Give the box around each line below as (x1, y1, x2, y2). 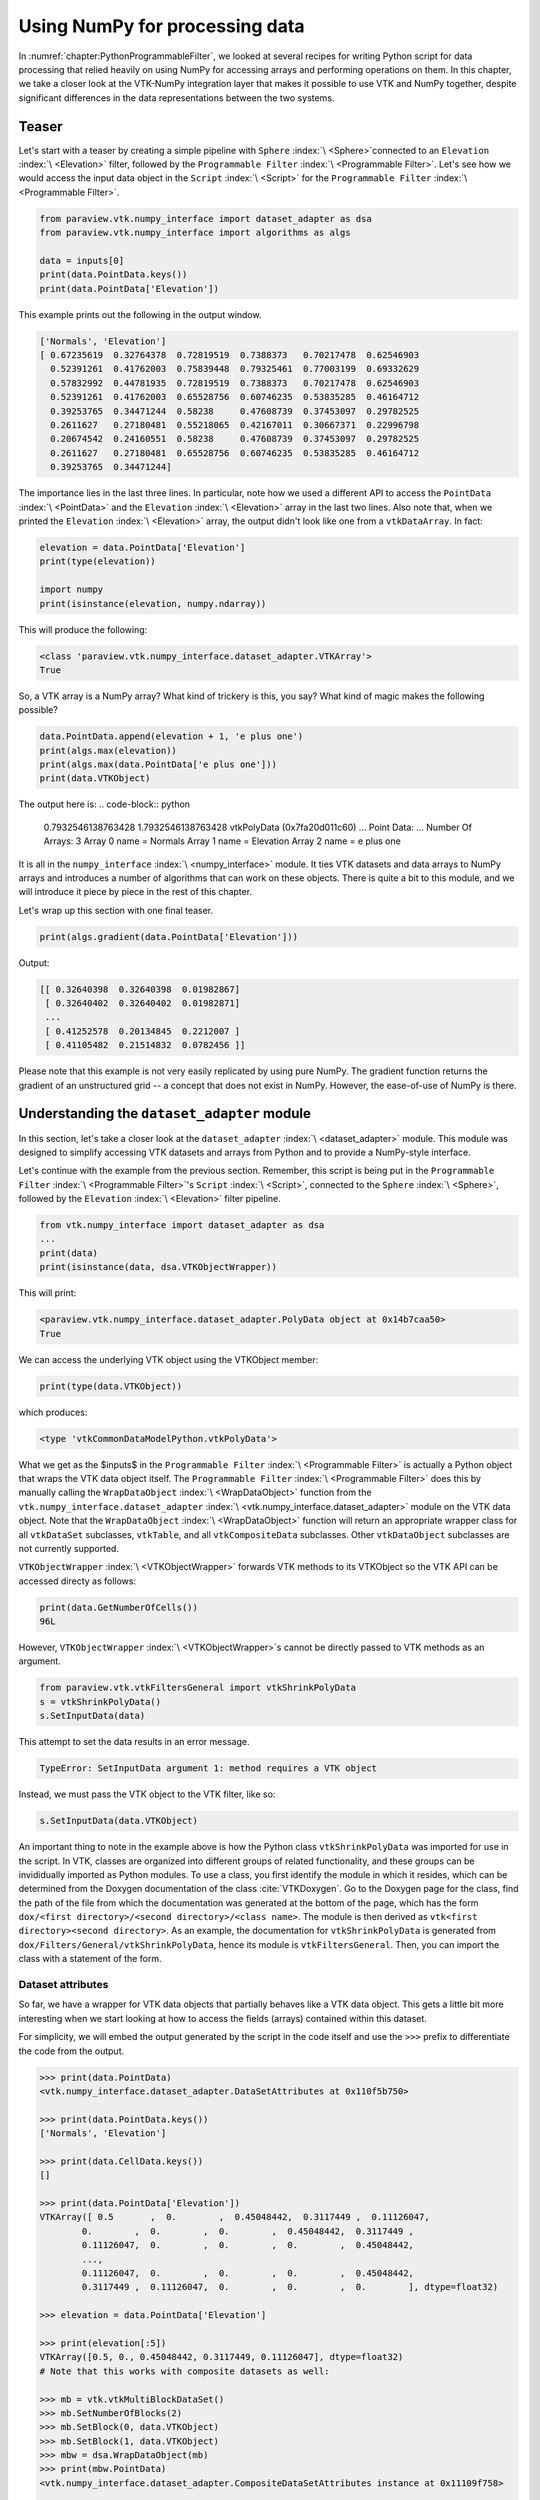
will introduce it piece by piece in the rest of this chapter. (18, 886, 253, 898)
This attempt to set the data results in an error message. (18, 1736, 250, 1748)
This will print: (18, 1287, 77, 1299)
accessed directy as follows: (18, 1575, 137, 1587)
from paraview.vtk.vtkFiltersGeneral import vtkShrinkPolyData (39, 1682, 357, 1694)
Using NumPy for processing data (18, 15, 305, 37)
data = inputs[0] (39, 255, 125, 266)
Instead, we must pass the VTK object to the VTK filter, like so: (18, 1788, 276, 1800)
